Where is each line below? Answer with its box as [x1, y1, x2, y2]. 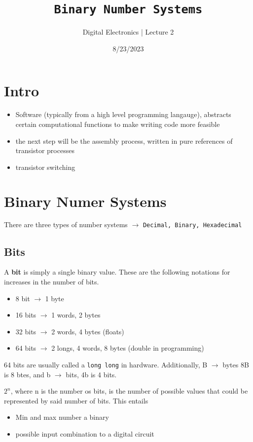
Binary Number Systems [54, 2, 203, 17]
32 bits [15, 326, 36, 336]
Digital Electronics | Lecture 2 [82, 27, 174, 37]
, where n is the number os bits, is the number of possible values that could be [10, 386, 248, 396]
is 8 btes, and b [4, 369, 51, 379]
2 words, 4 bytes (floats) [51, 326, 124, 336]
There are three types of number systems [4, 219, 128, 230]
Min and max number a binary [15, 412, 109, 422]
